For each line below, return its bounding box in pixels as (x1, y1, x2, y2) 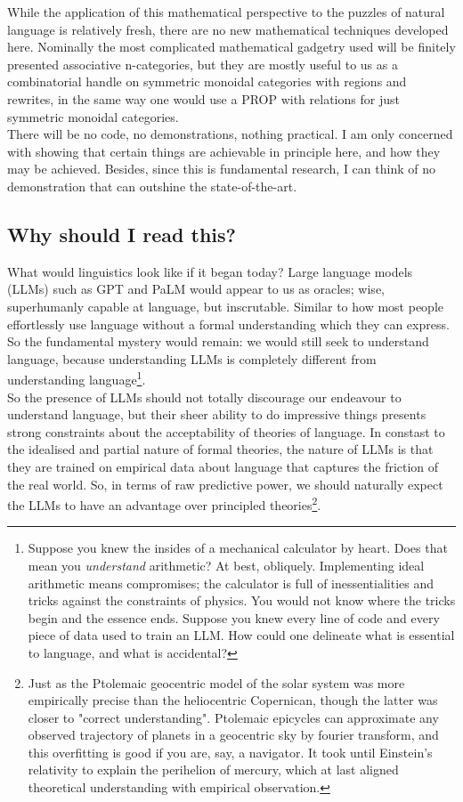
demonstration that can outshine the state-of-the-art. (7, 176, 297, 195)
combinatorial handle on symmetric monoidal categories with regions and (7, 72, 407, 91)
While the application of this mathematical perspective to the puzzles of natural (7, 3, 445, 20)
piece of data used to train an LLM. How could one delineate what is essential (28, 626, 455, 644)
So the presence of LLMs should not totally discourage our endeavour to (7, 387, 402, 406)
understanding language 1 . (7, 368, 146, 388)
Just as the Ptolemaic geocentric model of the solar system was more (28, 673, 405, 692)
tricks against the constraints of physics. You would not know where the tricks (28, 591, 456, 610)
